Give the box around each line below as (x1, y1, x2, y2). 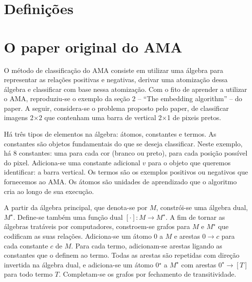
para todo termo (4, 269, 53, 279)
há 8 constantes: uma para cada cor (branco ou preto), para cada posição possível (4, 148, 248, 158)
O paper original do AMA (4, 36, 182, 56)
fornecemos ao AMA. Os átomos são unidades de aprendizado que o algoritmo (4, 176, 237, 187)
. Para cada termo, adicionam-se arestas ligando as (71, 240, 222, 250)
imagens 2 (4, 112, 34, 123)
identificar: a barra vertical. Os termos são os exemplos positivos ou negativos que (4, 167, 248, 177)
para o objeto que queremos (148, 157, 231, 167)
